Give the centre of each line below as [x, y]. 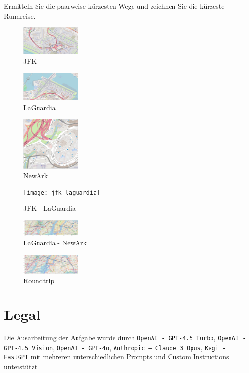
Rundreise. [20, 15]
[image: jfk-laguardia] [62, 193]
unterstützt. [22, 366]
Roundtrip [39, 281]
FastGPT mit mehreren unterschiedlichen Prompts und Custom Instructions [116, 357]
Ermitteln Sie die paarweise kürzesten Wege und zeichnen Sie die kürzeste [114, 6]
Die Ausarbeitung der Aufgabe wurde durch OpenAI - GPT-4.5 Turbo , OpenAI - [125, 337]
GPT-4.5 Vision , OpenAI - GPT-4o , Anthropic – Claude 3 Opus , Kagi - [115, 347]
